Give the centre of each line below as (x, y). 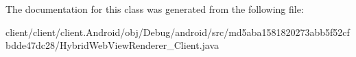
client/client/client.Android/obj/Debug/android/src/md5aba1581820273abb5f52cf (178, 32)
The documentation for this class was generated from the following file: (155, 9)
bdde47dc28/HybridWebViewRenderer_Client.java (112, 45)
